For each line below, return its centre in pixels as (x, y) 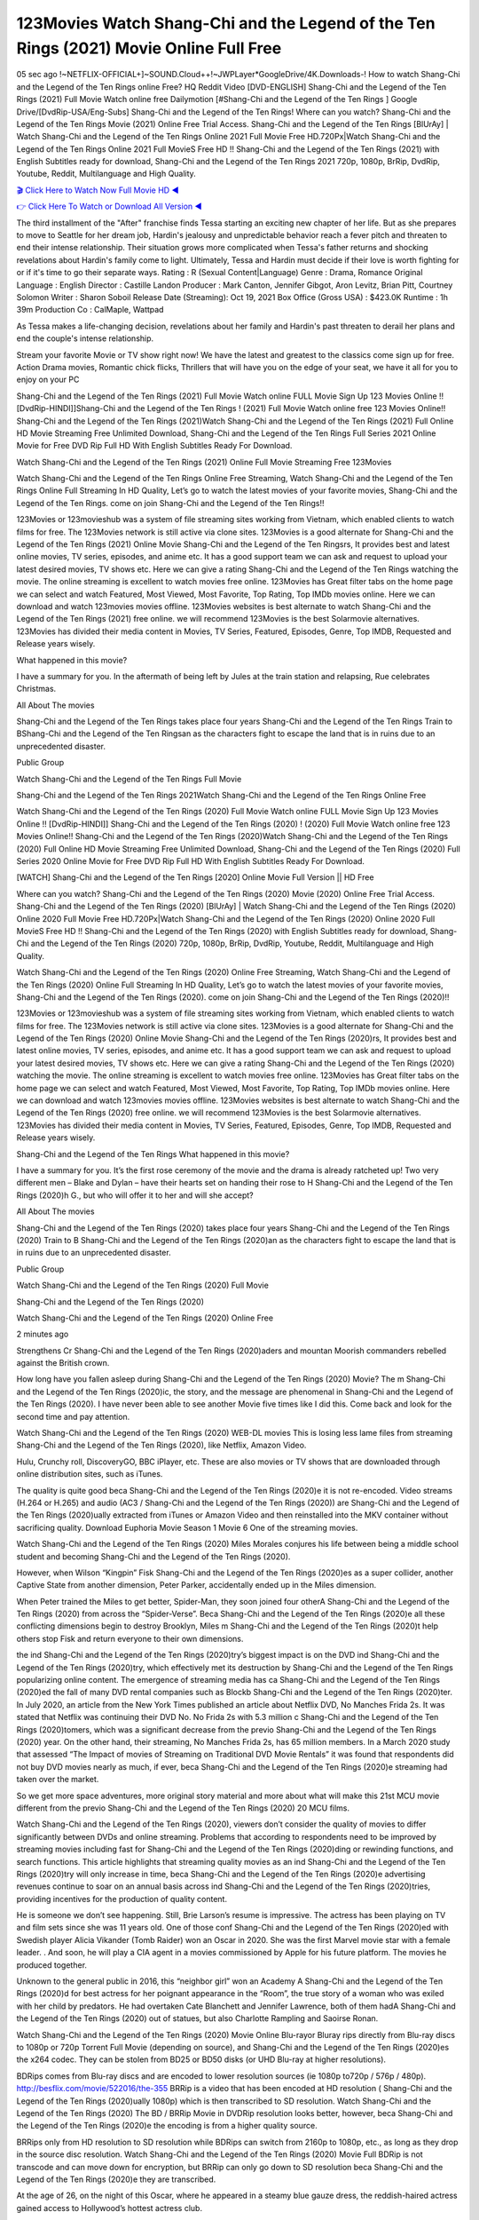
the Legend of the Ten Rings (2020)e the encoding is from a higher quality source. (167, 2126)
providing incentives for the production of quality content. (122, 1899)
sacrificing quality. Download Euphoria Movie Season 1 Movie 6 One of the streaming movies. (187, 1527)
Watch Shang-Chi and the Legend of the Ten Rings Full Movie (129, 779)
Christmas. (36, 689)
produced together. (52, 1965)
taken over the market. (58, 1780)
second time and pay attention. (73, 1416)
